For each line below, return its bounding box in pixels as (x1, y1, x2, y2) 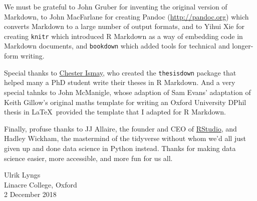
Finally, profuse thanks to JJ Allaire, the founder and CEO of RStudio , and (4, 123, 237, 133)
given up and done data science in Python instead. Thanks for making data (4, 142, 236, 153)
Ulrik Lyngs (4, 169, 41, 180)
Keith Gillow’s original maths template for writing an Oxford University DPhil (4, 96, 246, 107)
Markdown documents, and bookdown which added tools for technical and (4, 40, 230, 51)
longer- (232, 40, 253, 51)
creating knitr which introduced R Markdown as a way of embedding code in (4, 30, 243, 41)
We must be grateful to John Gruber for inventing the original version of (4, 1, 227, 11)
